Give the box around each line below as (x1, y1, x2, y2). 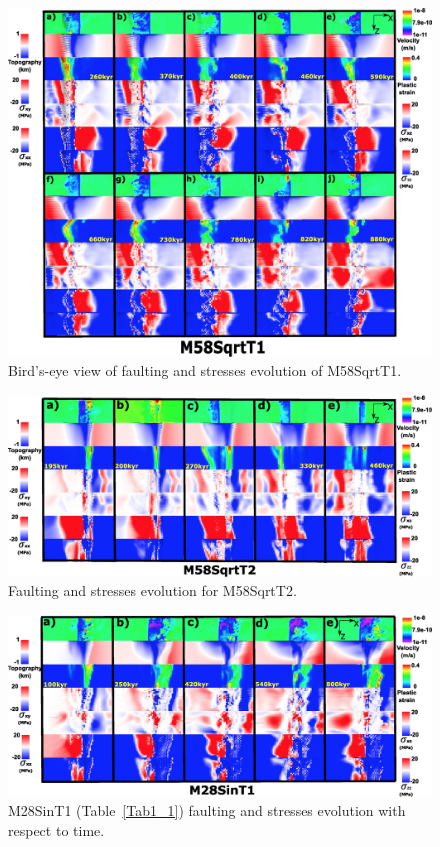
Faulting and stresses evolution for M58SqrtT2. (8, 580, 297, 601)
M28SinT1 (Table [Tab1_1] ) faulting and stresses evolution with (8, 800, 406, 821)
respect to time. (8, 819, 105, 840)
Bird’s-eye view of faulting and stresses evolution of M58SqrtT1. (8, 360, 402, 381)
